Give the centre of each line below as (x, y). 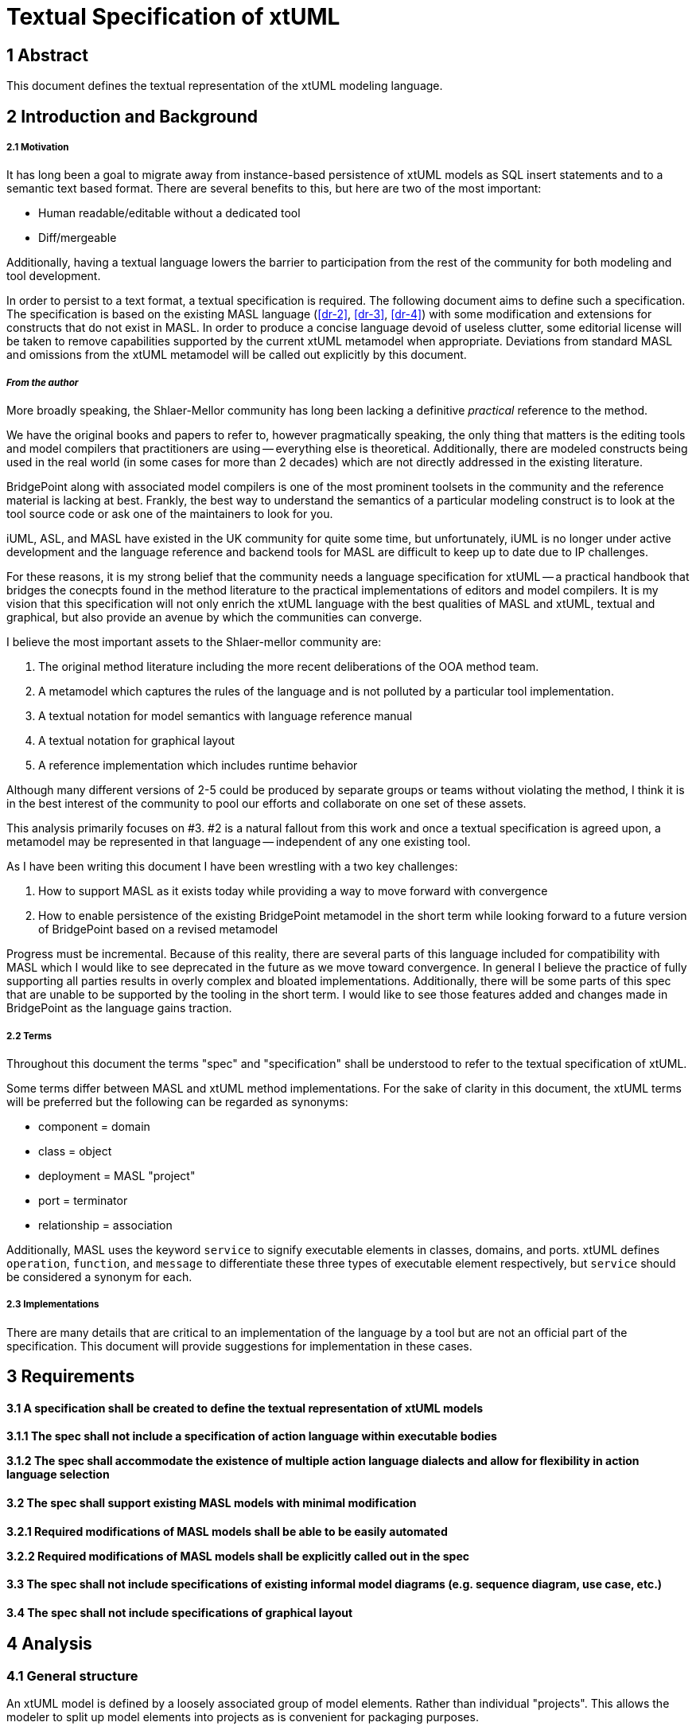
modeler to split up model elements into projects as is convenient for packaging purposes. (243, 1717)
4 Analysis (49, 1644)
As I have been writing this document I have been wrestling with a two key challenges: (232, 867)
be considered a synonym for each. (99, 1276)
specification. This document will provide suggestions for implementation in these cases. (239, 1346)
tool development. (54, 276)
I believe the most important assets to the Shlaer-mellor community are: (194, 642)
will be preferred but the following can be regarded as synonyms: (177, 1101)
